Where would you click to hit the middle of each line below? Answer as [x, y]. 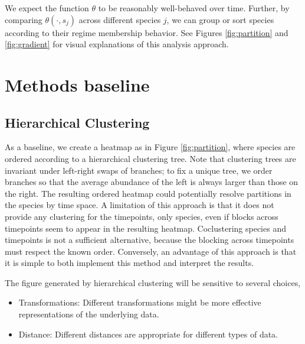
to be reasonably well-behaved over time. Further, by [194, 8]
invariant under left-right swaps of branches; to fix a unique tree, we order [139, 170]
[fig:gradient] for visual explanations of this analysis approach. [117, 44]
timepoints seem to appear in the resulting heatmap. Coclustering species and [145, 228]
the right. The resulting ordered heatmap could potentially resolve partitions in [148, 193]
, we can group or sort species [220, 19]
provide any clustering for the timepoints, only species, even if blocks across [142, 216]
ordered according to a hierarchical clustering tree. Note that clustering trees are [150, 158]
